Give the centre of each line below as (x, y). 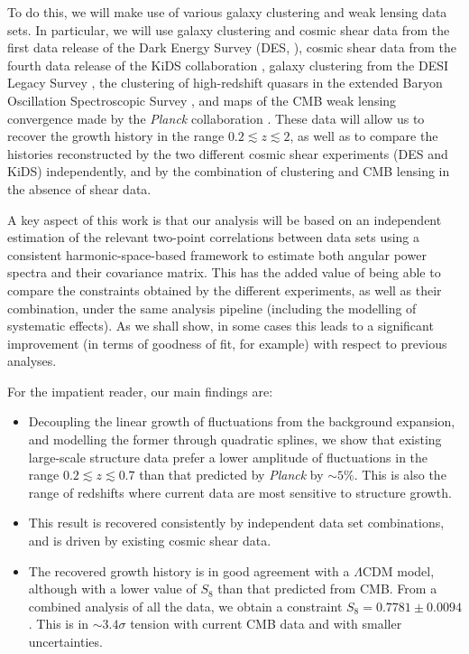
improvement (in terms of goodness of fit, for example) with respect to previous (227, 343)
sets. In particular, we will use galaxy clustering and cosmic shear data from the (229, 29)
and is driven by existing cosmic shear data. (150, 541)
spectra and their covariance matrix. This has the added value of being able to (224, 272)
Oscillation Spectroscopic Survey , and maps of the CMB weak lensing (202, 100)
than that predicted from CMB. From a (327, 589)
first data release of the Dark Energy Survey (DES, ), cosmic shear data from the (232, 47)
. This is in (59, 624)
